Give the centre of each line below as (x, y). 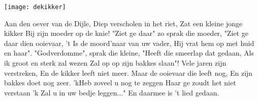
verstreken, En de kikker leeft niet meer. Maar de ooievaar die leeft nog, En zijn (128, 72)
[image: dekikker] (35, 7)
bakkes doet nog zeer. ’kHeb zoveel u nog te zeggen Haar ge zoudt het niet (120, 83)
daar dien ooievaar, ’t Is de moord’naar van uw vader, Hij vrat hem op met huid (129, 43)
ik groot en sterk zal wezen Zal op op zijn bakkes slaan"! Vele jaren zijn (115, 63)
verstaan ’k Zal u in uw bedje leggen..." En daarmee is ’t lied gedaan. (112, 92)
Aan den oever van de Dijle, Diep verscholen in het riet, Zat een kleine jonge (123, 23)
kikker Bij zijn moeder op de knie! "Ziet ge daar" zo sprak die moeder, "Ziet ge (126, 33)
